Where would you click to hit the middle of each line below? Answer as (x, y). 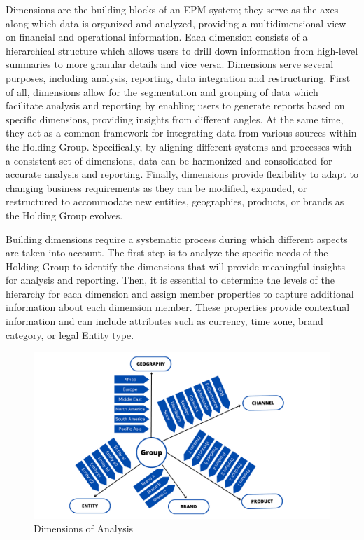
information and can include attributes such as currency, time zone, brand (164, 321)
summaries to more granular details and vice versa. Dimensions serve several (170, 64)
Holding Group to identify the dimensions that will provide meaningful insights (176, 266)
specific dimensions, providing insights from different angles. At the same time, (175, 119)
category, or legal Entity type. (70, 334)
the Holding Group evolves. (64, 215)
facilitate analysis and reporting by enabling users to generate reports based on (175, 105)
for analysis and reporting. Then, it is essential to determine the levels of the (170, 280)
